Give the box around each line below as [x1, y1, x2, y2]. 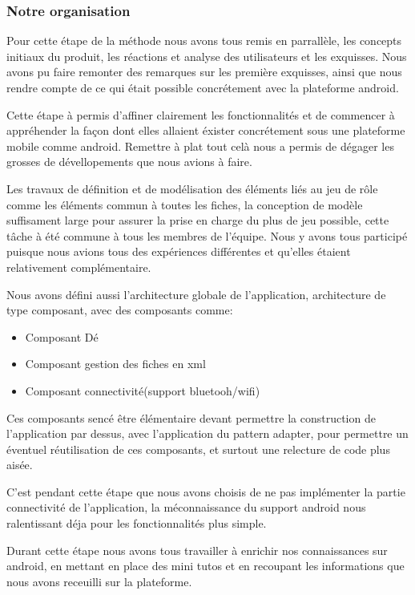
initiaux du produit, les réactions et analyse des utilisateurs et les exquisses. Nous [6, 47, 407, 64]
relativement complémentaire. [6, 258, 151, 275]
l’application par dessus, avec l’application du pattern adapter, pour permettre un [6, 425, 409, 442]
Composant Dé [25, 328, 99, 345]
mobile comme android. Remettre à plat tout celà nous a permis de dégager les [6, 137, 394, 154]
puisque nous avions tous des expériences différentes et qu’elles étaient [6, 243, 351, 260]
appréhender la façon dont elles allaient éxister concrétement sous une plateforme [6, 122, 405, 139]
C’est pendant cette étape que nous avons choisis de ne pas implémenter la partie [6, 483, 405, 500]
